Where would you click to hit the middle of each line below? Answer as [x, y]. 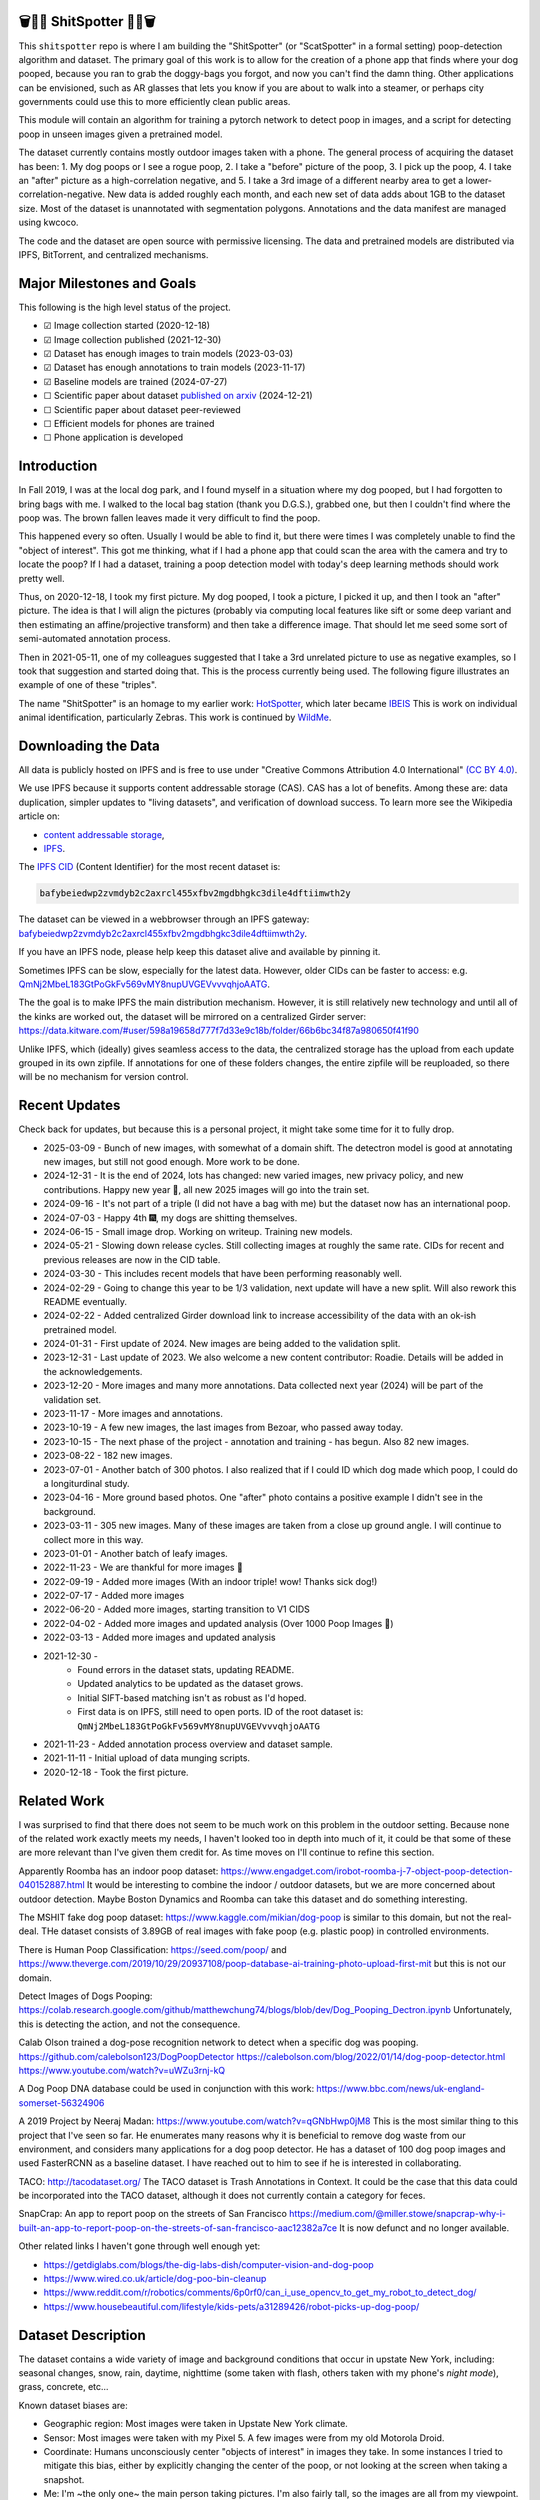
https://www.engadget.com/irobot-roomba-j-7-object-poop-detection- [367, 1871]
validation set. [72, 1399]
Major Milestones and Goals [107, 283]
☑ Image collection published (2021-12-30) [132, 339]
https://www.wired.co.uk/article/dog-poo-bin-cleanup [155, 2279]
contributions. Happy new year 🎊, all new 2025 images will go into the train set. [206, 1189]
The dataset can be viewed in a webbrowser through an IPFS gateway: [164, 919]
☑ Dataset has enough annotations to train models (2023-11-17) [174, 367]
